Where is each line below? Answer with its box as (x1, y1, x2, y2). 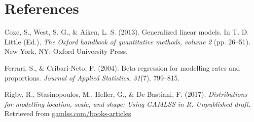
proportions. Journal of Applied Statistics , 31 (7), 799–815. (4, 72, 180, 82)
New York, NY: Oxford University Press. (4, 46, 128, 56)
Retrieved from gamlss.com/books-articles (4, 108, 131, 119)
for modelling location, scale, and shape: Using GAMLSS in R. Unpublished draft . (4, 98, 251, 109)
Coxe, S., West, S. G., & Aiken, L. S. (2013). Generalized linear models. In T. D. (4, 27, 249, 37)
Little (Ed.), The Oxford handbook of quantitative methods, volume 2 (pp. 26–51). (4, 36, 251, 46)
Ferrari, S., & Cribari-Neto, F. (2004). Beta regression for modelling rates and (4, 62, 240, 73)
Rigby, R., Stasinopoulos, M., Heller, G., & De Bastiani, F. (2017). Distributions (4, 89, 248, 99)
